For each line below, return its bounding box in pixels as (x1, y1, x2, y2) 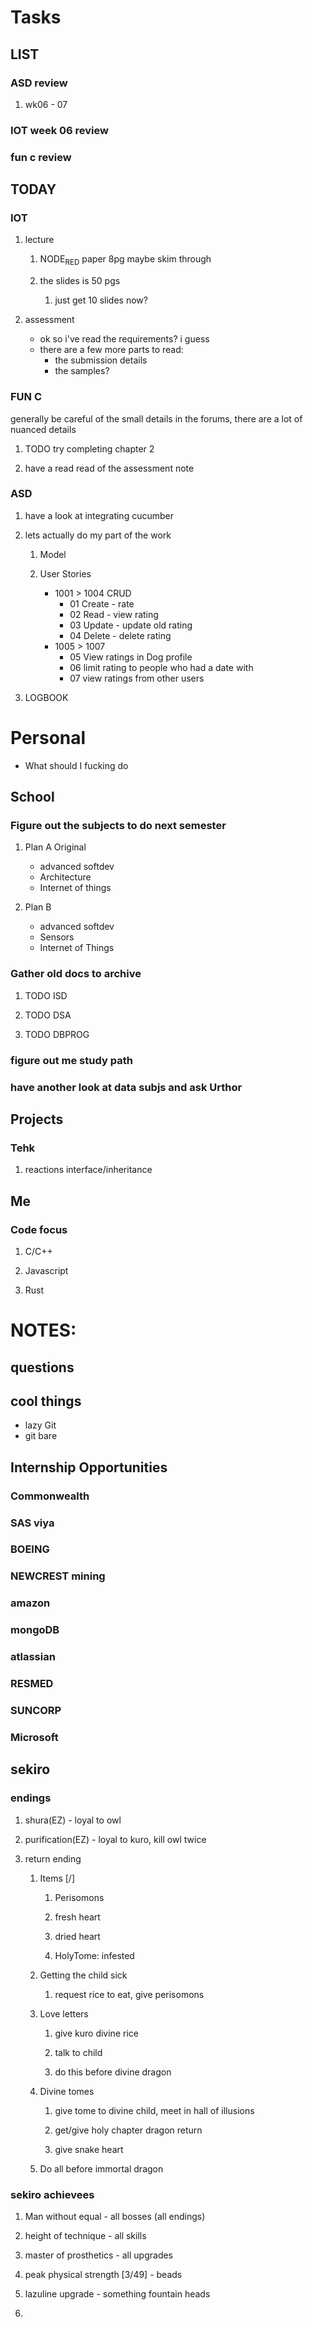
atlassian (10, 1650, 56, 1664)
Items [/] (39, 1872, 76, 1884)
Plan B (24, 901, 52, 913)
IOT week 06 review (10, 123, 109, 137)
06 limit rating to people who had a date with (69, 661, 254, 673)
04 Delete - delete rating (69, 629, 172, 641)
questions (10, 1359, 75, 1376)
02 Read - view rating (69, 608, 159, 620)
